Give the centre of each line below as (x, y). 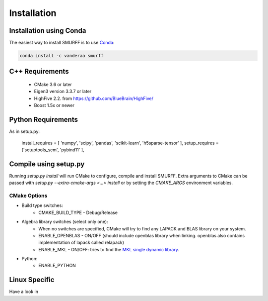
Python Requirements (43, 120)
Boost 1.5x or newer (54, 105)
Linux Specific (32, 280)
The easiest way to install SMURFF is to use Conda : (62, 43)
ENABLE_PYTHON (57, 266)
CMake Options (28, 196)
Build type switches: (42, 205)
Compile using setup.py (47, 164)
